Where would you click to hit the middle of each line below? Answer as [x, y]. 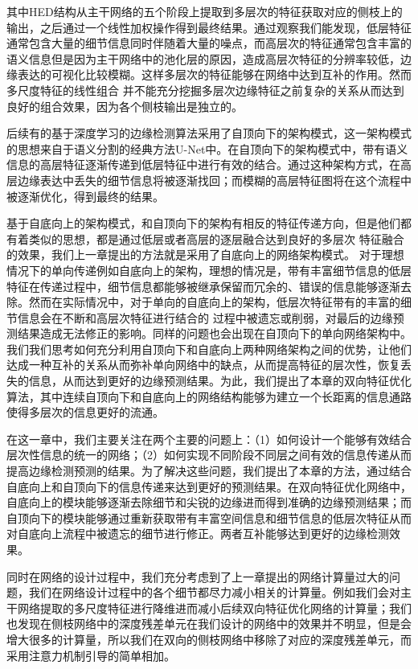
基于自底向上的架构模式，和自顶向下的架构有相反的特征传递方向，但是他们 [203, 223]
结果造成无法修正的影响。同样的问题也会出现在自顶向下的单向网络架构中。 [214, 333]
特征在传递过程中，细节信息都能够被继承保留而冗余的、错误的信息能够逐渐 [203, 286]
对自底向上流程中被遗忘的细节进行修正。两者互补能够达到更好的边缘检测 [198, 534]
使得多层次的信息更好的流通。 [85, 412]
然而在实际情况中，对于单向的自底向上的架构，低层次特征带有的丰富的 [214, 302]
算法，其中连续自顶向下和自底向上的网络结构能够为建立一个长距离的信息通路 [209, 396]
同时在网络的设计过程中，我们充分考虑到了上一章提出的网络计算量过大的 [198, 576]
